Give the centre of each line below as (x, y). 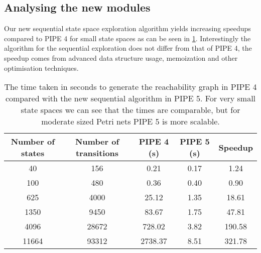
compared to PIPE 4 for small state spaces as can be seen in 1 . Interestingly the (127, 38)
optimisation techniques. (41, 68)
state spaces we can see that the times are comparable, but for (130, 110)
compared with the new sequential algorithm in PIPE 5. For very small (130, 98)
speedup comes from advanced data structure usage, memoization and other (121, 57)
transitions (97, 153)
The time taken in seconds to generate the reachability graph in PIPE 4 (130, 87)
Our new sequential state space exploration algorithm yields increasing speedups (127, 28)
